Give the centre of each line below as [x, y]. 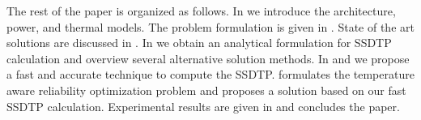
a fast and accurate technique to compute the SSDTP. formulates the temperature [210, 74]
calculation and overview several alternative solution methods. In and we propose [208, 58]
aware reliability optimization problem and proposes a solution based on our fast [206, 90]
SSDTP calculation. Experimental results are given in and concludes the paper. [203, 106]
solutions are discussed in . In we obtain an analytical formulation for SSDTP [199, 43]
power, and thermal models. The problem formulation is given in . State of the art [210, 26]
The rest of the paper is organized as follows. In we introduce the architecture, [201, 11]
